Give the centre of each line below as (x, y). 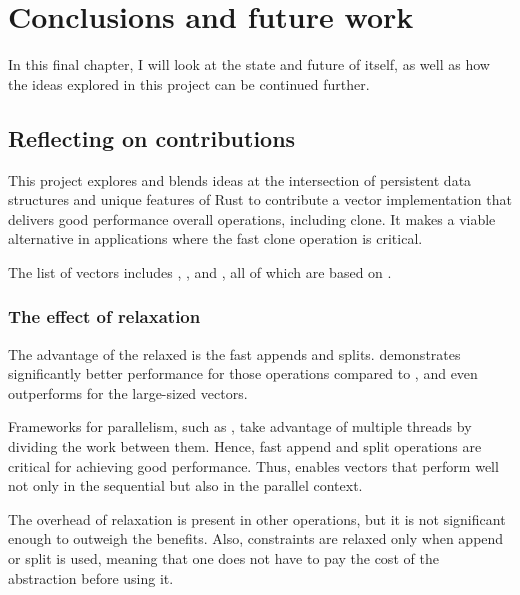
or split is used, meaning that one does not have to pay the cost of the (223, 558)
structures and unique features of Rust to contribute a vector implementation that (260, 199)
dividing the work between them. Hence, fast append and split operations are (245, 446)
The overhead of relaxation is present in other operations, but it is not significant (257, 518)
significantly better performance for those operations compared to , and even (243, 373)
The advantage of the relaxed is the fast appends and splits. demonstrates (234, 353)
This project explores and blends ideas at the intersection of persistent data (240, 179)
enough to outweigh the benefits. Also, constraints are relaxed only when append (256, 538)
